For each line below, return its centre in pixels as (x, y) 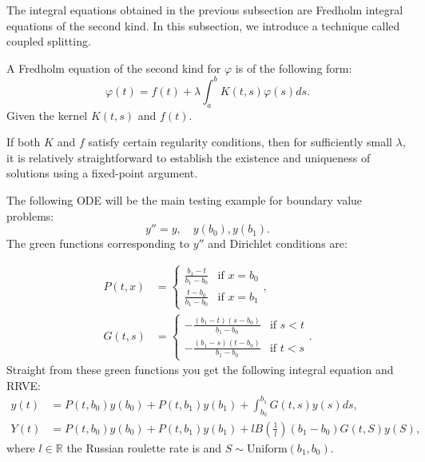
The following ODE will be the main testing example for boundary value (185, 200)
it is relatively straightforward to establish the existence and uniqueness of (189, 157)
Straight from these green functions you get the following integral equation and (200, 370)
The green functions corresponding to (98, 243)
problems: (30, 215)
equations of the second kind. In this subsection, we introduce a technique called (203, 25)
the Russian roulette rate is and (144, 447)
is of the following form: (294, 68)
